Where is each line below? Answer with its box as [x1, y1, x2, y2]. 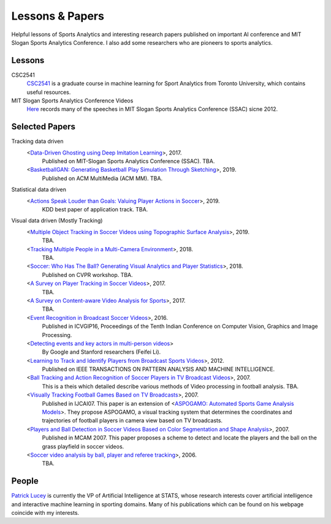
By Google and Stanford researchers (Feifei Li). [42, 348, 161, 355]
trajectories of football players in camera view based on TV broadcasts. [42, 417, 223, 424]
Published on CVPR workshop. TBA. [42, 271, 133, 278]
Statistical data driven [11, 186, 67, 193]
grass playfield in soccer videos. [42, 442, 124, 450]
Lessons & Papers [11, 9, 104, 23]
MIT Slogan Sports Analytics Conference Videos [11, 97, 134, 104]
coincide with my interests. [11, 509, 80, 517]
